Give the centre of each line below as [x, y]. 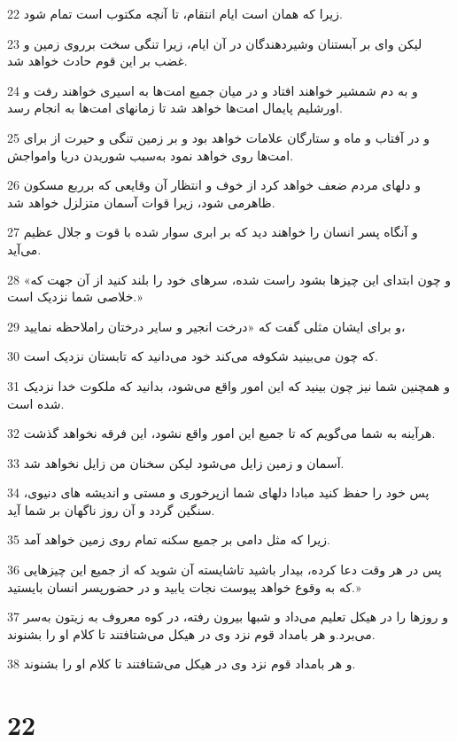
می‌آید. [24, 249]
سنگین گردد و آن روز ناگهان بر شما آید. [111, 509]
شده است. [36, 403]
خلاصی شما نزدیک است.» [75, 297]
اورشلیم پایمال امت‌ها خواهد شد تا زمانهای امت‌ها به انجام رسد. [175, 108]
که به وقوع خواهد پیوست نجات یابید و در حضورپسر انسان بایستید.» [184, 586]
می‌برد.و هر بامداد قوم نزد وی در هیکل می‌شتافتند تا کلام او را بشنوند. [191, 633]
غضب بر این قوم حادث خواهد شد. [97, 61]
